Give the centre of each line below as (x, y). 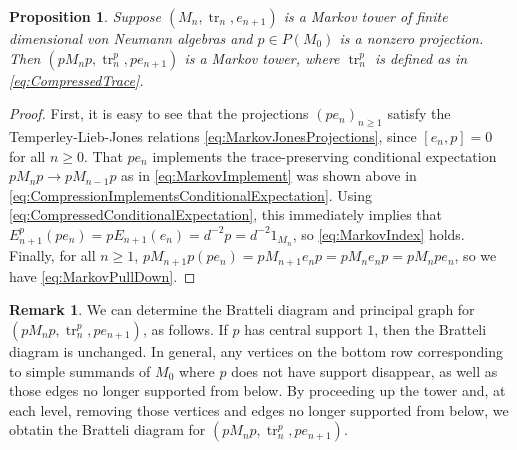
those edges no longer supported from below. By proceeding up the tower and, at (257, 390)
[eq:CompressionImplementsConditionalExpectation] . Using (191, 194)
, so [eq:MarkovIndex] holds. (378, 233)
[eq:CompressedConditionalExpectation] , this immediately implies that (226, 214)
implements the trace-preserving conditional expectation (324, 155)
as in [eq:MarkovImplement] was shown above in (269, 175)
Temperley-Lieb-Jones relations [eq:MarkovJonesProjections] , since (213, 135)
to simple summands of (80, 370)
